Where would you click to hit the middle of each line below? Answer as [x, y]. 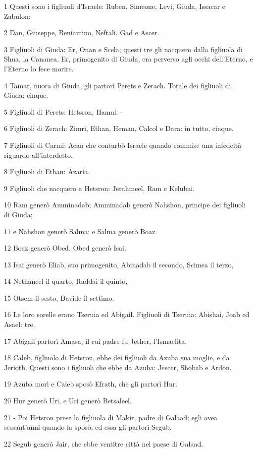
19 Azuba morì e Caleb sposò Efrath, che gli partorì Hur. [91, 384]
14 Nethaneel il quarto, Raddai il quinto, [66, 281]
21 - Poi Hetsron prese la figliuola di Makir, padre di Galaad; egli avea [111, 417]
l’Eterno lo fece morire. [39, 68]
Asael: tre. [20, 324]
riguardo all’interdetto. [38, 155]
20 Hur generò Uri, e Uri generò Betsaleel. [68, 401]
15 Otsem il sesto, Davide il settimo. [59, 297]
